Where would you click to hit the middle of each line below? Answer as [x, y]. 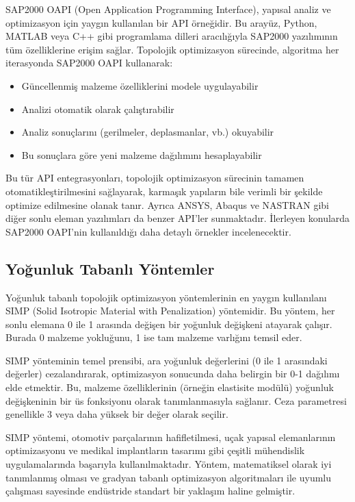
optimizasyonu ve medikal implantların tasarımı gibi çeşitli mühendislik [155, 450]
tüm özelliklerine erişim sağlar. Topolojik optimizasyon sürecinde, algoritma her [172, 49]
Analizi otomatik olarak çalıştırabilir [98, 109]
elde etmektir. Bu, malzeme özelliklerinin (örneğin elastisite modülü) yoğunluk [170, 387]
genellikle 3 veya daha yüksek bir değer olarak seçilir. [117, 414]
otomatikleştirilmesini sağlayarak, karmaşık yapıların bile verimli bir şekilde [164, 191]
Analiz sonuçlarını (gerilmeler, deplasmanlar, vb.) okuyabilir [148, 132]
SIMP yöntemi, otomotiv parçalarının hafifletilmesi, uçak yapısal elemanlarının [171, 437]
